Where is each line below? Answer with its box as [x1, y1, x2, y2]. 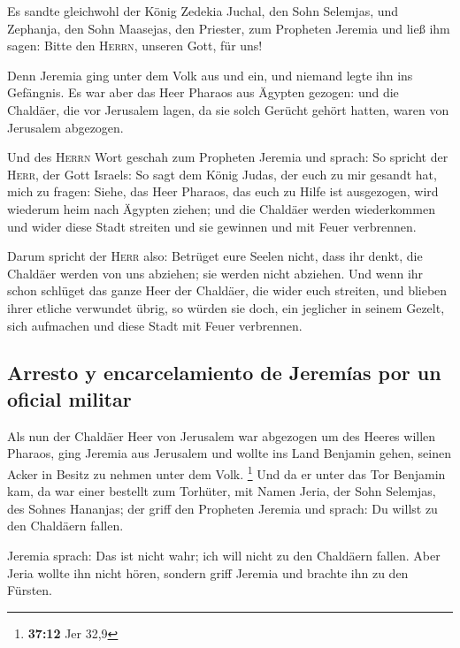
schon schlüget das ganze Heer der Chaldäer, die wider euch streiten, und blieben [7, 281, 448, 300]
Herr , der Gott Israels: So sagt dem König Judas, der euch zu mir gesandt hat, [7, 164, 437, 183]
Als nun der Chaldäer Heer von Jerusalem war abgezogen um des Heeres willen [7, 426, 436, 445]
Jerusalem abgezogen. [7, 118, 124, 136]
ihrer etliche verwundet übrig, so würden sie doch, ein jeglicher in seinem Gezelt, [7, 298, 445, 316]
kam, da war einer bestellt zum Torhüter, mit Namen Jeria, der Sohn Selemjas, [7, 482, 436, 500]
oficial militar [7, 385, 132, 412]
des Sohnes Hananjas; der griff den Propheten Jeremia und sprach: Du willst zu [7, 499, 438, 517]
